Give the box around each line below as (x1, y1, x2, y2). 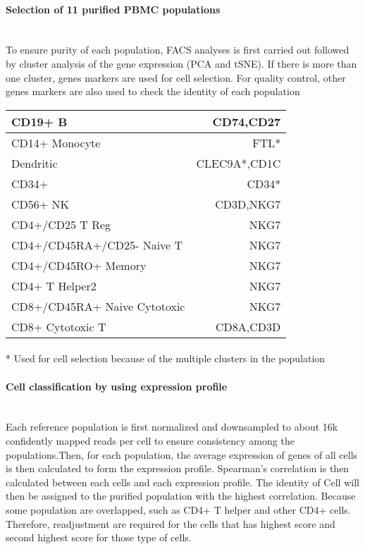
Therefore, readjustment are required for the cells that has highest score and (6, 516, 335, 531)
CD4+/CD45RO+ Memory (11, 257, 147, 273)
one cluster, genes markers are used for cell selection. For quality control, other (6, 70, 346, 85)
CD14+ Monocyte (11, 134, 101, 151)
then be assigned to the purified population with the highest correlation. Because (6, 488, 356, 503)
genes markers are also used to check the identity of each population (6, 84, 300, 99)
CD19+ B (11, 113, 68, 130)
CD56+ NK (11, 195, 70, 212)
